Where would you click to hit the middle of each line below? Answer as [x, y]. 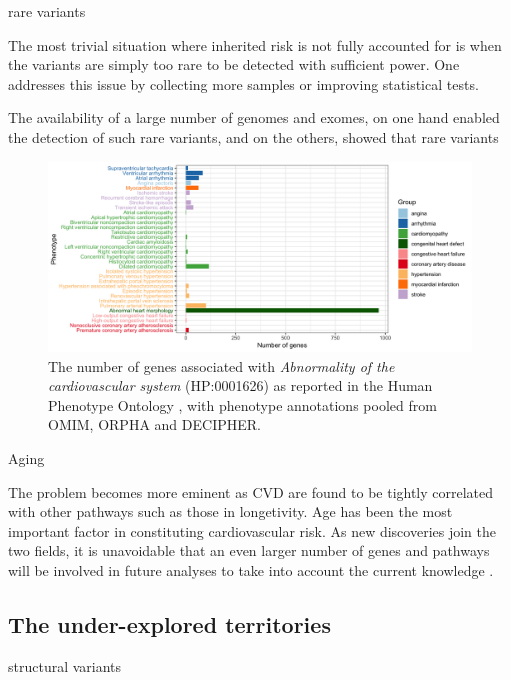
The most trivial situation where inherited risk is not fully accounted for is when [255, 44]
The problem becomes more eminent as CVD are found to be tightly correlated [251, 491]
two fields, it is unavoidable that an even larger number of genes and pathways [249, 550]
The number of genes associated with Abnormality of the [221, 365]
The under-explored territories [169, 623]
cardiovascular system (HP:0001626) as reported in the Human [240, 385]
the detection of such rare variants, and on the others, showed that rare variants [253, 136]
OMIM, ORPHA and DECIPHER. [154, 424]
